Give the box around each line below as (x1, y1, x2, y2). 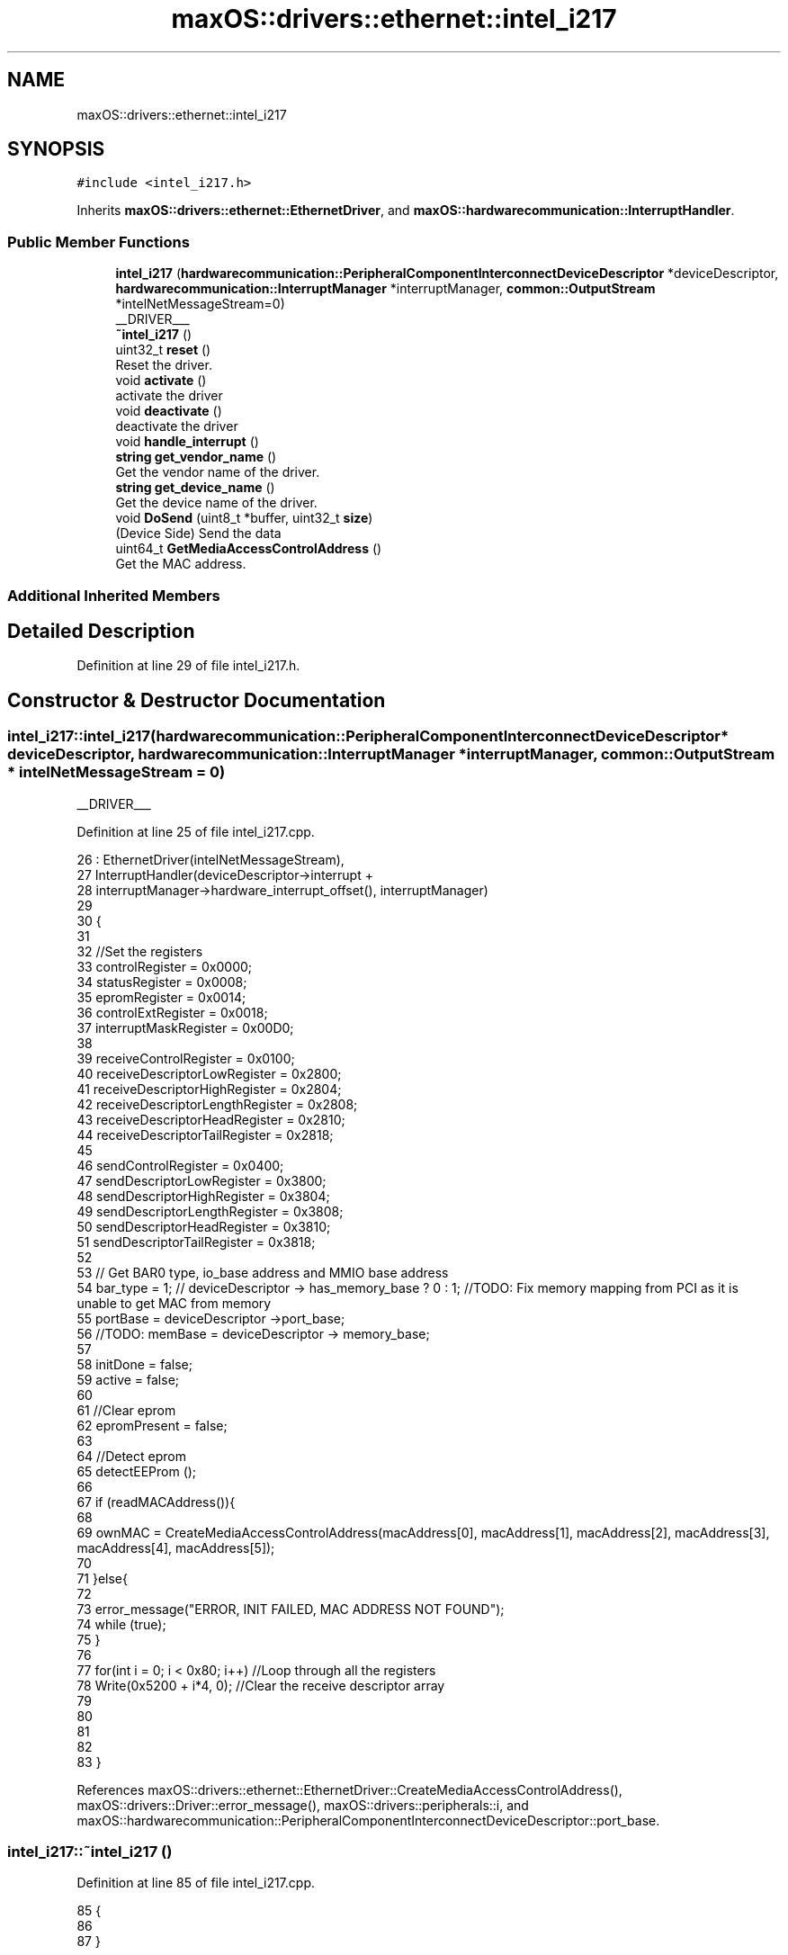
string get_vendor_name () (115, 449, 277, 465)
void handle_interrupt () (115, 434, 259, 450)
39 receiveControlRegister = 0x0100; (76, 1050, 295, 1066)
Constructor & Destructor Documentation (7, 688, 386, 712)
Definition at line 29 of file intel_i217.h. (76, 658, 300, 674)
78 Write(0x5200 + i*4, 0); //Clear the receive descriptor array (76, 1677, 445, 1693)
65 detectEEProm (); (76, 1463, 197, 1479)
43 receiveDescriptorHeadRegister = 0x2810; (76, 1111, 345, 1127)
